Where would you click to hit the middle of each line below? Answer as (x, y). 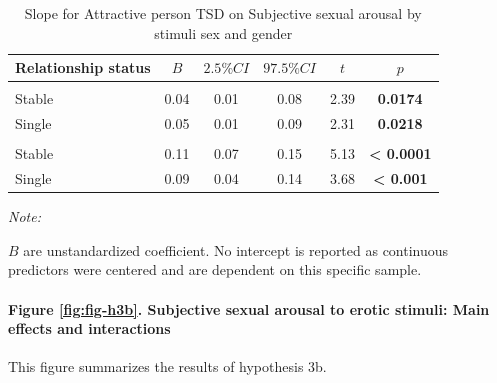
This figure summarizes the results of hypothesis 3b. (167, 366)
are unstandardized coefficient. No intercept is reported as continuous (236, 249)
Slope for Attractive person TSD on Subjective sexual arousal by (223, 13)
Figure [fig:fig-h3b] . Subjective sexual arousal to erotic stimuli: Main (249, 308)
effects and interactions (89, 328)
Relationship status (83, 67)
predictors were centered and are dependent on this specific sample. (215, 269)
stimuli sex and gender (223, 32)
